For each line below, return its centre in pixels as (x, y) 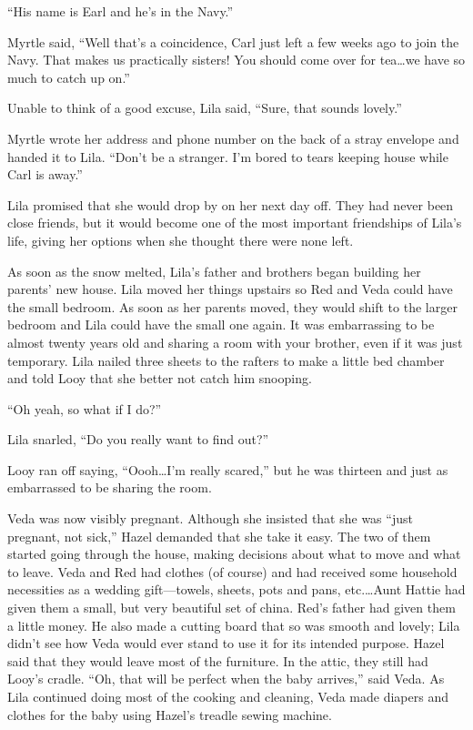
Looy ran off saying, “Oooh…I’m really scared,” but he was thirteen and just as (228, 469)
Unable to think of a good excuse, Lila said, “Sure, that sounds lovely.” (205, 108)
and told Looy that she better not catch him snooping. (160, 378)
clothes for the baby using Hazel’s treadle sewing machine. (170, 714)
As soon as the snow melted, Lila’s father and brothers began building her (214, 271)
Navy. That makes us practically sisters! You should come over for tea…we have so (236, 60)
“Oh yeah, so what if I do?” (85, 408)
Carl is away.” (45, 174)
